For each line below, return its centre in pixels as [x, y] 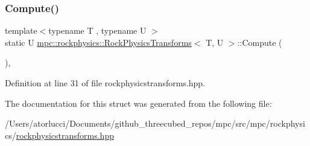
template [21, 30]
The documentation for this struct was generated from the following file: [138, 103]
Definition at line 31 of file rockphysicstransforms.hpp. [105, 83]
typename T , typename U [97, 30]
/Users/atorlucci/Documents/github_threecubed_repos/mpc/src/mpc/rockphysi [155, 123]
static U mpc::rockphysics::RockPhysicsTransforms [98, 42]
